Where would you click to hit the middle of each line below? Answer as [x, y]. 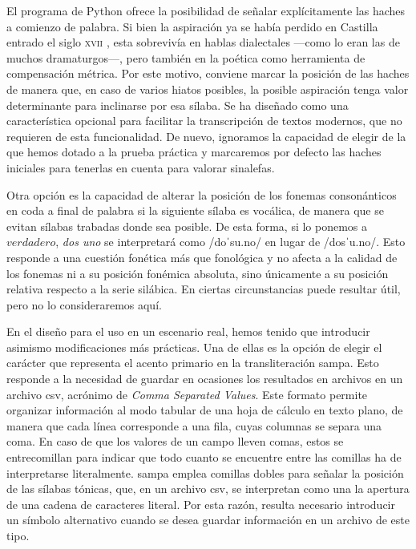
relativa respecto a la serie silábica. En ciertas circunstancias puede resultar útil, [204, 289]
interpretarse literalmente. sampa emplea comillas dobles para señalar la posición [205, 472]
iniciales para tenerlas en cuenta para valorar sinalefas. [141, 167]
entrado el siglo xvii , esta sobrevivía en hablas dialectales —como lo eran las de [203, 42]
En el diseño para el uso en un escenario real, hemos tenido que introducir [188, 331]
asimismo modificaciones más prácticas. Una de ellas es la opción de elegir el [194, 347]
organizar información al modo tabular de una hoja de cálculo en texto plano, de [205, 410]
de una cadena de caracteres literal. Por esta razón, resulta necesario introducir [201, 504]
